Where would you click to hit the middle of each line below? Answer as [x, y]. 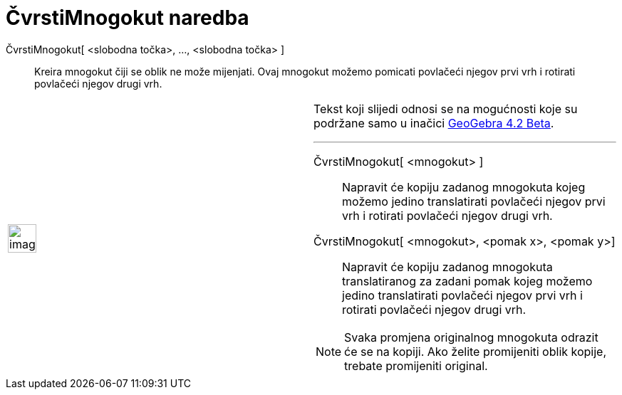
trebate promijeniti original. [416, 365]
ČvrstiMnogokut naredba [128, 18]
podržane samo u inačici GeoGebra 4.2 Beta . [434, 123]
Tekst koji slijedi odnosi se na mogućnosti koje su [446, 109]
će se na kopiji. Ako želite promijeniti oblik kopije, [476, 351]
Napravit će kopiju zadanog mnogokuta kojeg [464, 187]
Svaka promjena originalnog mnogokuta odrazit [471, 337]
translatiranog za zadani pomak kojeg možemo [467, 281]
